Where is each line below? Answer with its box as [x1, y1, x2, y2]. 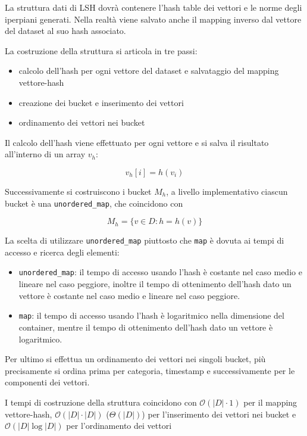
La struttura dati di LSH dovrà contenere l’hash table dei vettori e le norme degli [5, 1, 302, 13]
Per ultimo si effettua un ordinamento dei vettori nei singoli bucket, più [5, 353, 266, 365]
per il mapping [243, 395, 297, 408]
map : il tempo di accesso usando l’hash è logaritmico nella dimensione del [18, 309, 284, 322]
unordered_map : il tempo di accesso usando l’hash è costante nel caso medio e [18, 266, 302, 278]
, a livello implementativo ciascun [166, 185, 288, 197]
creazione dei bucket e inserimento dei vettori [18, 96, 184, 108]
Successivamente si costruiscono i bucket [5, 185, 152, 197]
